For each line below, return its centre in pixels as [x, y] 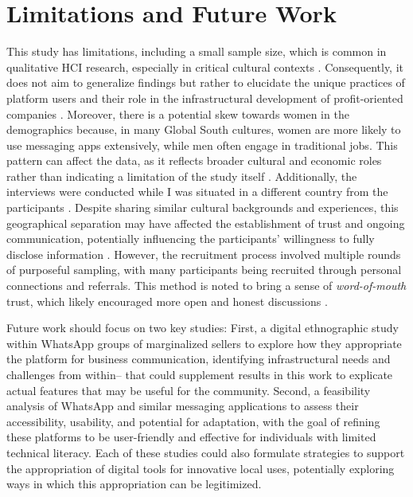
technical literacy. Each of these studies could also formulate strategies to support [206, 452]
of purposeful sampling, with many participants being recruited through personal [204, 270]
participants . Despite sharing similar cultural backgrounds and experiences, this [203, 207]
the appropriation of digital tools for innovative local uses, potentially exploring [201, 468]
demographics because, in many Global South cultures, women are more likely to [204, 129]
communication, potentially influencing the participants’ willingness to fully [191, 239]
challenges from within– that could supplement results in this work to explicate [200, 374]
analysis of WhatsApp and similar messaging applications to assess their [183, 406]
